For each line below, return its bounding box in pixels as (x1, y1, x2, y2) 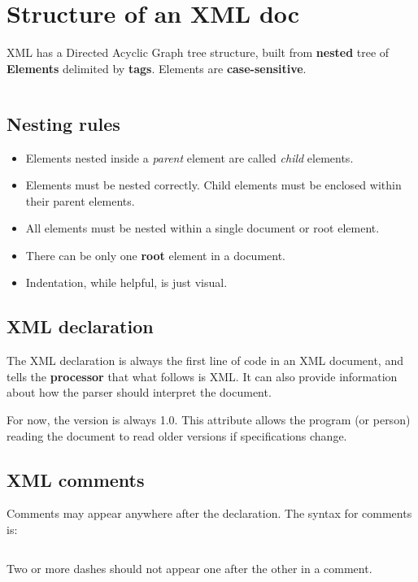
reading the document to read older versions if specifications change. (7, 427, 347, 444)
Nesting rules (7, 111, 120, 136)
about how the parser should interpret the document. (7, 384, 272, 401)
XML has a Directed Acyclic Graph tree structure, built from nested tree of (7, 44, 390, 61)
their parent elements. (25, 192, 135, 209)
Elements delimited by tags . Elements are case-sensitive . (7, 59, 307, 76)
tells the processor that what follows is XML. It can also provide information (7, 367, 398, 384)
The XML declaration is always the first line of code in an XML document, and (7, 352, 403, 369)
